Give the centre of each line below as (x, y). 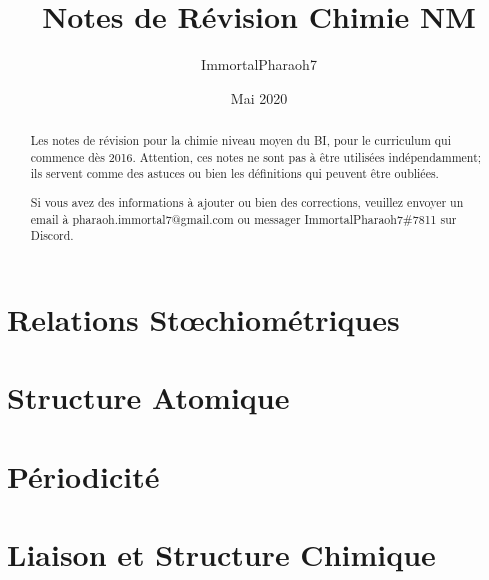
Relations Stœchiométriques (203, 318)
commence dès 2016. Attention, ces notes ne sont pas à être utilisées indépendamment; (256, 156)
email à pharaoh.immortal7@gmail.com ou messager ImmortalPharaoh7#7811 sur (243, 218)
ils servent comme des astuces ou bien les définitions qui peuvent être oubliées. (234, 173)
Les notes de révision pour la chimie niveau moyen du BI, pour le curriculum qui (240, 140)
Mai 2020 (259, 97)
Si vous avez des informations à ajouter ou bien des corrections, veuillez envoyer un (247, 201)
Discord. (52, 235)
